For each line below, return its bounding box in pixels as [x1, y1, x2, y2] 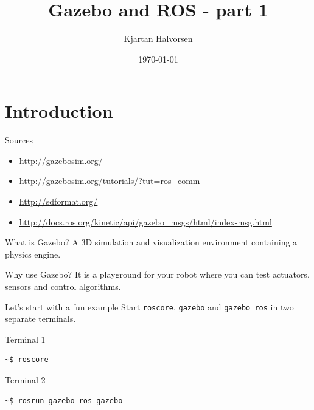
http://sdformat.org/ [19, 195, 98, 208]
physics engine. [5, 247, 61, 260]
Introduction [5, 98, 113, 123]
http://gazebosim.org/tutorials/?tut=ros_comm [19, 174, 200, 187]
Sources [5, 134, 33, 146]
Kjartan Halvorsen [124, 32, 193, 45]
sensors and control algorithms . [5, 280, 121, 292]
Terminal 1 [5, 332, 46, 345]
